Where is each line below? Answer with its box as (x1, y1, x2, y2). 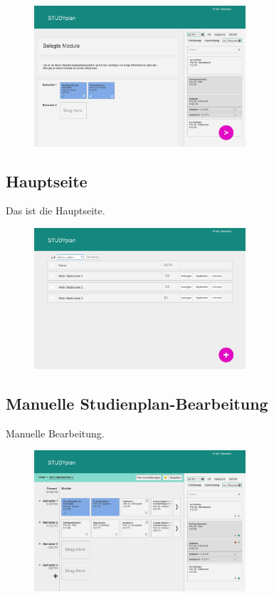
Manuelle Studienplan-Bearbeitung (6, 392, 268, 414)
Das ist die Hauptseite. (6, 203, 105, 218)
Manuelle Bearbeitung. (6, 425, 105, 440)
